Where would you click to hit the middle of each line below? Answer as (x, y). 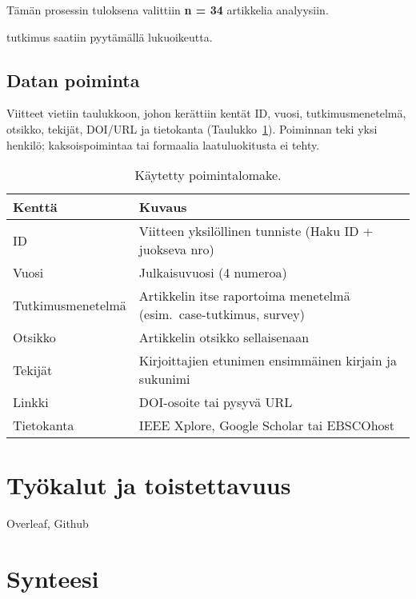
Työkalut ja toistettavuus (149, 485)
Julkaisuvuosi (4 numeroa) (213, 273)
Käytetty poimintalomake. (208, 175)
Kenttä (35, 207)
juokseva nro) (176, 250)
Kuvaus (163, 207)
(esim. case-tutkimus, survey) (222, 314)
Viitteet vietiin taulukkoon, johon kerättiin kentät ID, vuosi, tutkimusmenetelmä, (206, 113)
